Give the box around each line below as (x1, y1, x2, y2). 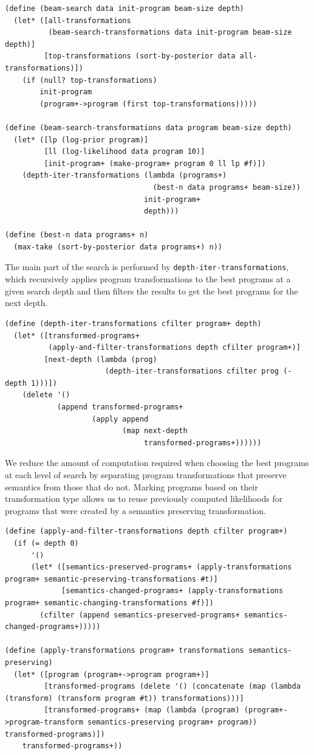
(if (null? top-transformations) (22, 75, 157, 85)
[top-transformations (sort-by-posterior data (44, 52, 236, 61)
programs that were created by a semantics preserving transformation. (5, 504, 267, 517)
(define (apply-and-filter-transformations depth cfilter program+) (5, 527, 288, 536)
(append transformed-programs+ (56, 403, 183, 412)
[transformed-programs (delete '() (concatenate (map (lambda (44, 682, 301, 691)
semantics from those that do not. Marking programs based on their (5, 480, 258, 493)
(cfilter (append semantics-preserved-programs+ (39, 610, 240, 619)
